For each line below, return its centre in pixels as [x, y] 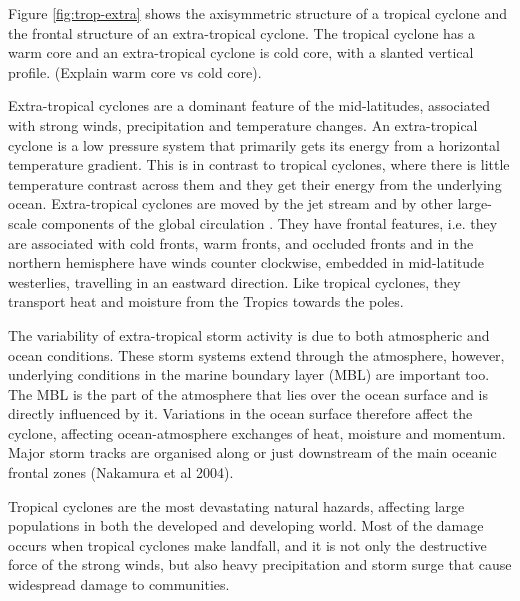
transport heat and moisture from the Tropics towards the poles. [206, 301]
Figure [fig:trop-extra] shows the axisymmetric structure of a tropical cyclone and [257, 13]
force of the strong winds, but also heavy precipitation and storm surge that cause [260, 564]
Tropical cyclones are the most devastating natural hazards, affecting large [236, 505]
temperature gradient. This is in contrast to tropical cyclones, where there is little [259, 164]
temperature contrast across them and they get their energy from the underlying [255, 183]
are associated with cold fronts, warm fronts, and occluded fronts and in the [241, 242]
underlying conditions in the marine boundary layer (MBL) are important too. [249, 374]
